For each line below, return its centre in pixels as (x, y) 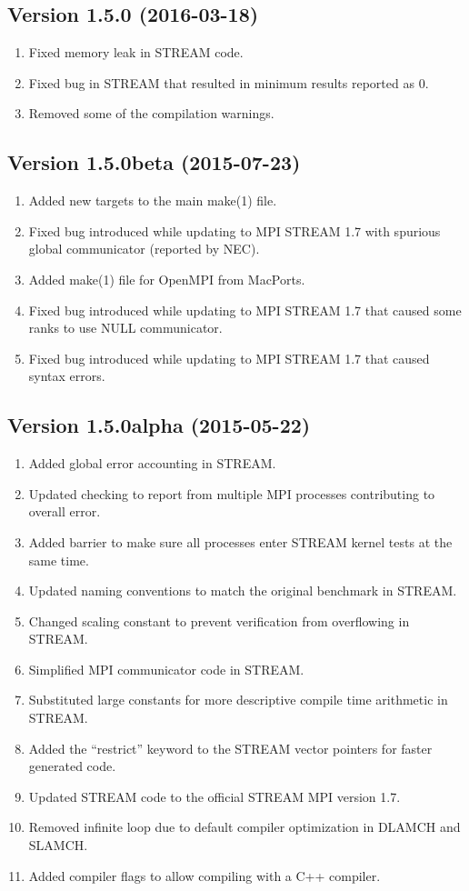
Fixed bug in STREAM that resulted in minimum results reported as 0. (229, 82)
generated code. (72, 766)
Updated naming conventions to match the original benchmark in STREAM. (243, 591)
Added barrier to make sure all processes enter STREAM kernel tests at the (240, 541)
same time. (59, 560)
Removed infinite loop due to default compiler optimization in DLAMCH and (244, 827)
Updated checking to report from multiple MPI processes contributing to (232, 493)
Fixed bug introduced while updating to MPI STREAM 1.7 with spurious (234, 230)
